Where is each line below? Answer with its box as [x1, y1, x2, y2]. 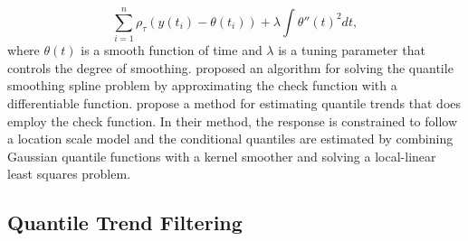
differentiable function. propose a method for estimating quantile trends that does [7, 93, 462, 112]
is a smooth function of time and [81, 41, 263, 60]
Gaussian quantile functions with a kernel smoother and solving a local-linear [7, 146, 436, 165]
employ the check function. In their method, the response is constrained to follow [7, 111, 458, 130]
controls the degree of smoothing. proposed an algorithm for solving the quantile [7, 58, 454, 77]
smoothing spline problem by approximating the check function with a [7, 76, 397, 95]
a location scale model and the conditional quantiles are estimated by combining [7, 129, 454, 148]
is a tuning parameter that [278, 41, 425, 60]
